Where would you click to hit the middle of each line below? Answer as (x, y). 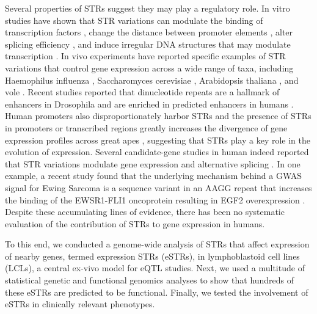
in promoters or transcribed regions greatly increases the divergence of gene (146, 127)
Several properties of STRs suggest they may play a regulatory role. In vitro (148, 8)
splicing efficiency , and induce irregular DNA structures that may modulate (148, 44)
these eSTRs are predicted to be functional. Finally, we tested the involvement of (157, 292)
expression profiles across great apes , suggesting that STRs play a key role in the (158, 140)
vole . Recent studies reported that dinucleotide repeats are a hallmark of (142, 92)
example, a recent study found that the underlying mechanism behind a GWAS (154, 176)
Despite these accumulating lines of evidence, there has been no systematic (145, 212)
